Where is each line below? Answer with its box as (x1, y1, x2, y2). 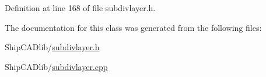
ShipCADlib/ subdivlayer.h (5, 41, 100, 53)
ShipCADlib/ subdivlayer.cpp (5, 60, 108, 72)
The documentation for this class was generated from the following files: (5, 21, 262, 33)
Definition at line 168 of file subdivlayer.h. (5, 2, 156, 13)
